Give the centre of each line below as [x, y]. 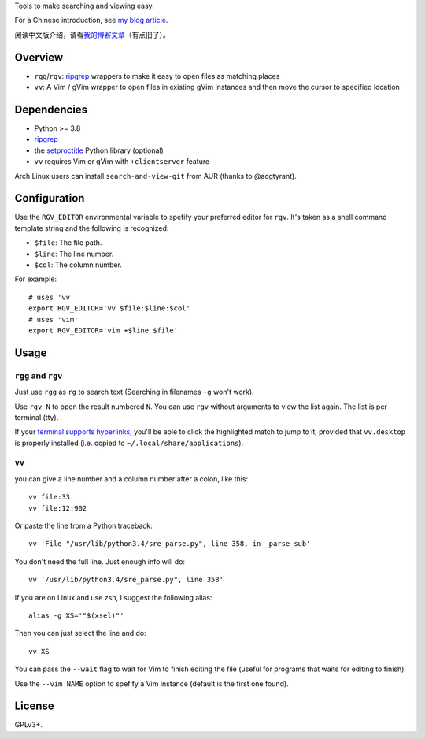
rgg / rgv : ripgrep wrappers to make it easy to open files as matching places [157, 76]
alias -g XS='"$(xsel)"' [76, 615]
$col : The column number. [78, 265]
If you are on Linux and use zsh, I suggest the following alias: [113, 597]
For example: [36, 279]
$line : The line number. [74, 254]
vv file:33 [50, 497]
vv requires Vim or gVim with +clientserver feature [122, 162]
